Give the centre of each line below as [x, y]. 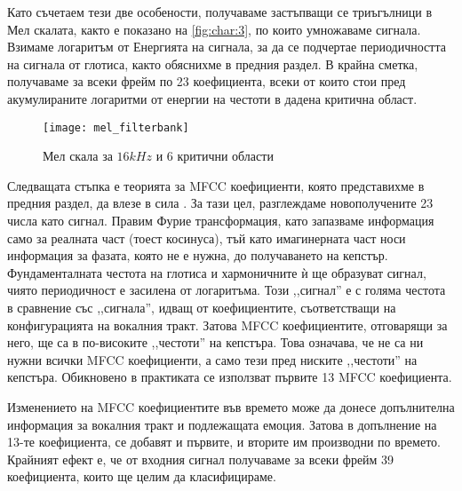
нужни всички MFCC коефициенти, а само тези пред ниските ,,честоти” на [212, 359]
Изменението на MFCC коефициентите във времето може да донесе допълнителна [231, 406]
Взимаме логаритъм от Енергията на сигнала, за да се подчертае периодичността [227, 47]
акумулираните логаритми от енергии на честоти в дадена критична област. [212, 98]
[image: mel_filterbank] [116, 127]
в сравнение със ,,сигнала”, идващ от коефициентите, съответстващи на [202, 307]
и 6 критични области [215, 156]
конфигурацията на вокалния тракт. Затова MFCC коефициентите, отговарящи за [227, 325]
